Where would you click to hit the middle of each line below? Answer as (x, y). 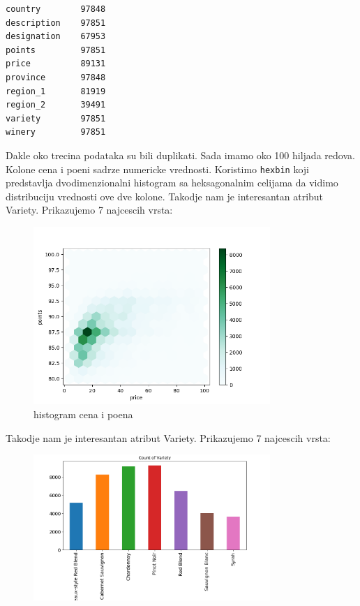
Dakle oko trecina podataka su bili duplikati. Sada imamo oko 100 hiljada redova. (180, 155)
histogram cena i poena (83, 414)
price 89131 (56, 64)
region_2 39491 (56, 105)
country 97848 (56, 9)
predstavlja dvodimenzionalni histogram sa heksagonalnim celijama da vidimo (172, 183)
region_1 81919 (56, 91)
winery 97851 (56, 132)
